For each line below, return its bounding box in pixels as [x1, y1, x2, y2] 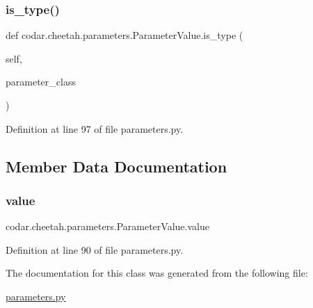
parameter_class [6, 74, 76, 89]
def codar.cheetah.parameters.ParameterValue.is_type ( [6, 28, 243, 42]
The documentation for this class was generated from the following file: [6, 266, 308, 280]
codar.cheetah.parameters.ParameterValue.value [6, 219, 209, 234]
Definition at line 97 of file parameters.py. [6, 121, 184, 136]
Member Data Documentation [6, 155, 227, 177]
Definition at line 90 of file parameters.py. [6, 242, 184, 257]
